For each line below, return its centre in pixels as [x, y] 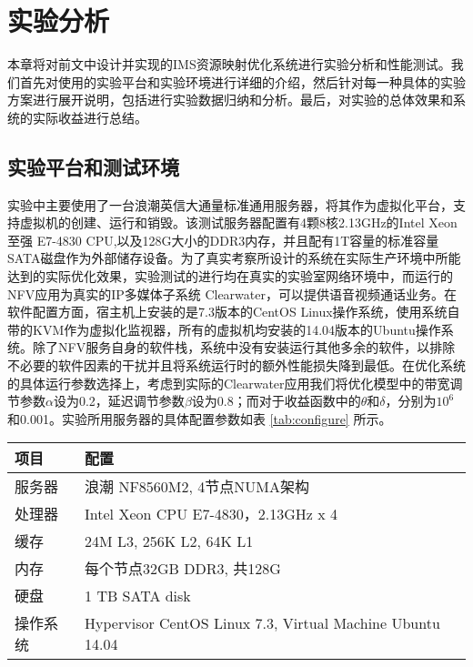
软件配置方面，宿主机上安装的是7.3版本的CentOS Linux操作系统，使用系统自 [234, 312]
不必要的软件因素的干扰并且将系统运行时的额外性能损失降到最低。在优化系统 [236, 365]
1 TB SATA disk [138, 595]
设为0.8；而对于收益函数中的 [276, 401]
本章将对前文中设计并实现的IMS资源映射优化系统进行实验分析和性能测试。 [229, 64]
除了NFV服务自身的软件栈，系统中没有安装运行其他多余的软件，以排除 [244, 347]
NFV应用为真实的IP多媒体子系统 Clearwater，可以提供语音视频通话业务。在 [232, 293]
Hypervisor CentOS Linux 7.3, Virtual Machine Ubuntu [262, 623]
